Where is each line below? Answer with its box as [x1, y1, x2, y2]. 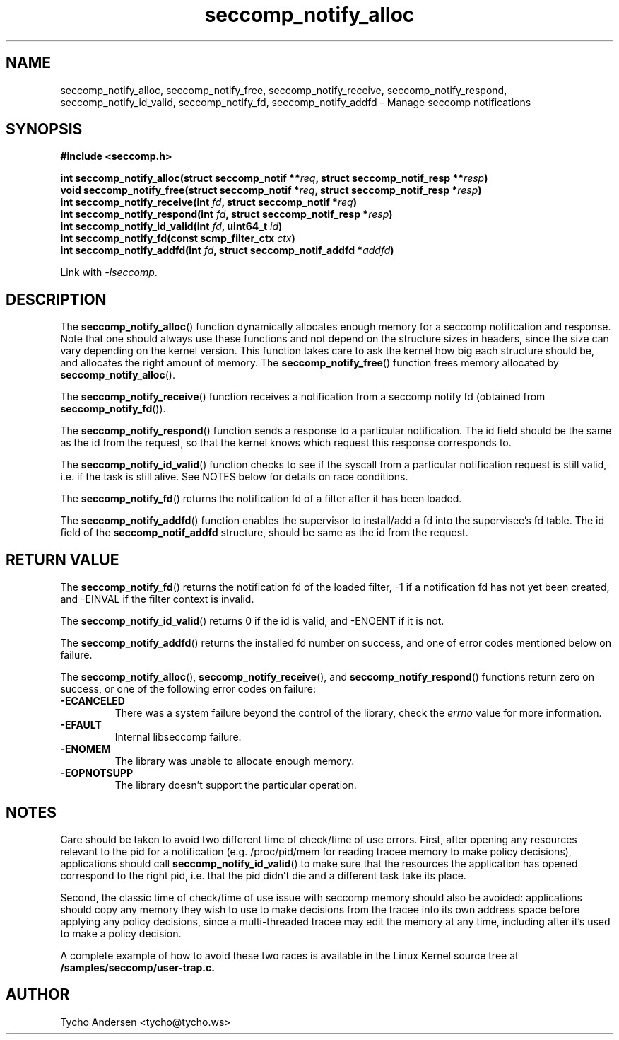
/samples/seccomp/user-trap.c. [60, 961, 215, 973]
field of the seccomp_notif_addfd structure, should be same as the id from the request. [60, 526, 468, 539]
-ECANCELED [60, 695, 125, 707]
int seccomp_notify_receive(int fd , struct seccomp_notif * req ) [60, 196, 357, 209]
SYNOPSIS [6, 120, 83, 139]
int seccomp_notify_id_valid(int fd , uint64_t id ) [60, 220, 283, 233]
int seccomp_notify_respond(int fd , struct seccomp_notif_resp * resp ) [60, 208, 393, 221]
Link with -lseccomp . [60, 266, 158, 279]
